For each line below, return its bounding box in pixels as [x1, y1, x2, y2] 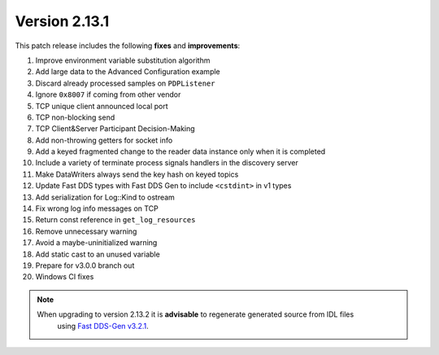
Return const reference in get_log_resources [35, 215, 196, 225]
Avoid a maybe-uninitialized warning [35, 238, 158, 248]
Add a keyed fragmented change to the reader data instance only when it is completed [35, 147, 326, 156]
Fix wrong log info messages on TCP [35, 204, 159, 213]
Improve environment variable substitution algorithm [35, 55, 211, 65]
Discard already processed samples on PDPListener [35, 78, 215, 88]
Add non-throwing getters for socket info [35, 135, 173, 145]
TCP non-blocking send [35, 112, 115, 122]
